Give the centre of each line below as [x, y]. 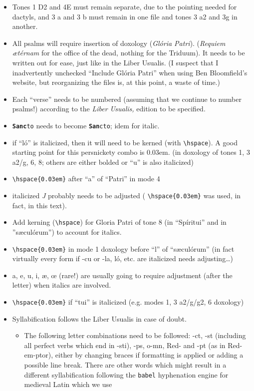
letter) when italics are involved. [62, 285]
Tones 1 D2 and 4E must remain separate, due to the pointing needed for [125, 6]
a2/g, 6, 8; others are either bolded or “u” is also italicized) [103, 162]
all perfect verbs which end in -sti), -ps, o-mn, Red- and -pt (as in [125, 345]
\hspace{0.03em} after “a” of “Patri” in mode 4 [86, 179]
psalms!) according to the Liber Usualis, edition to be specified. [109, 109]
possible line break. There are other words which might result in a [125, 365]
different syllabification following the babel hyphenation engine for [126, 374]
